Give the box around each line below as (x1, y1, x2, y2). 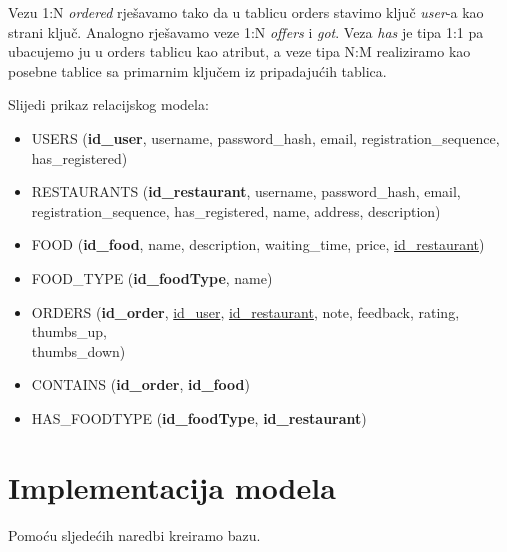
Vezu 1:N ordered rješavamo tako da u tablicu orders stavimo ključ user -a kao (8, 2, 484, 22)
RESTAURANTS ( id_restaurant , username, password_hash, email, (31, 181, 461, 202)
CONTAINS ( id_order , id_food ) (31, 374, 250, 395)
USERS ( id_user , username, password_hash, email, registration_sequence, (31, 127, 500, 148)
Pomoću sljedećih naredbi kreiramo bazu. (8, 524, 261, 545)
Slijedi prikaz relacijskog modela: (8, 94, 209, 115)
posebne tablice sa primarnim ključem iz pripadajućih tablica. (8, 60, 387, 81)
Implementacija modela (8, 466, 336, 507)
